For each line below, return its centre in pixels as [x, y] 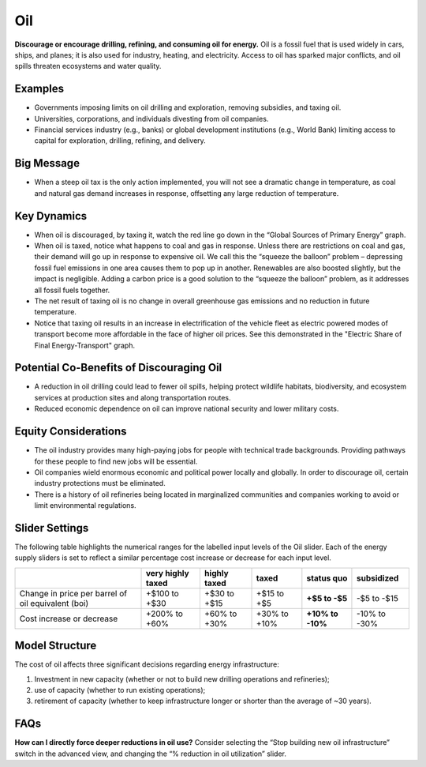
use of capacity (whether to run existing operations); [120, 690]
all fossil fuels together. [72, 290]
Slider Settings [52, 528]
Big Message [47, 163]
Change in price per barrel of [73, 593]
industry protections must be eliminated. [100, 483]
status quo [327, 578]
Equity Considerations [71, 432]
